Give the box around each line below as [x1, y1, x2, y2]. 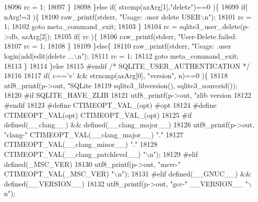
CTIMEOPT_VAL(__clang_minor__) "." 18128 [4, 139, 157, 149]
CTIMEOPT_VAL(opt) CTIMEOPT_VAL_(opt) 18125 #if [4, 109, 192, 120]
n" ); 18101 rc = [204, 11, 251, 22]
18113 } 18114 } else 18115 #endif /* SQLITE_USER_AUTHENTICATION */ [4, 60, 250, 71]
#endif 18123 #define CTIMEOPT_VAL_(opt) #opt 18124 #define [4, 99, 216, 110]
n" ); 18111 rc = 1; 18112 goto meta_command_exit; [77, 50, 239, 61]
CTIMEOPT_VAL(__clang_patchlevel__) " [4, 148, 146, 159]
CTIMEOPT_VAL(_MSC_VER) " [4, 168, 114, 179]
